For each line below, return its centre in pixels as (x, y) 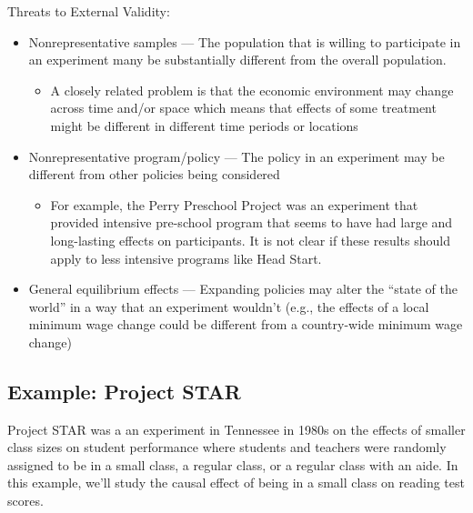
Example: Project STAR (124, 391)
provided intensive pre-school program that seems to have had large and (252, 222)
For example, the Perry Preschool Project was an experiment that (234, 204)
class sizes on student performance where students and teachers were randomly (227, 447)
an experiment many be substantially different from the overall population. (237, 60)
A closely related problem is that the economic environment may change (252, 90)
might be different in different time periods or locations (204, 125)
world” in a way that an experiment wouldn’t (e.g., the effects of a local (229, 306)
